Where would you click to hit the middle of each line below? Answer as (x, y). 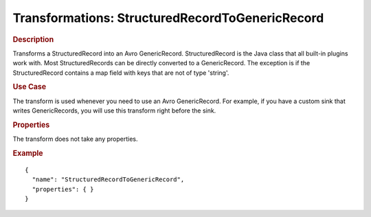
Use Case (30, 87)
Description (33, 39)
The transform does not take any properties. (75, 139)
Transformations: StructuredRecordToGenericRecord (168, 18)
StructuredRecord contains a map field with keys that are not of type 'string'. (121, 73)
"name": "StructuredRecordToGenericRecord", (108, 180)
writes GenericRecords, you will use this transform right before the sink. (114, 111)
